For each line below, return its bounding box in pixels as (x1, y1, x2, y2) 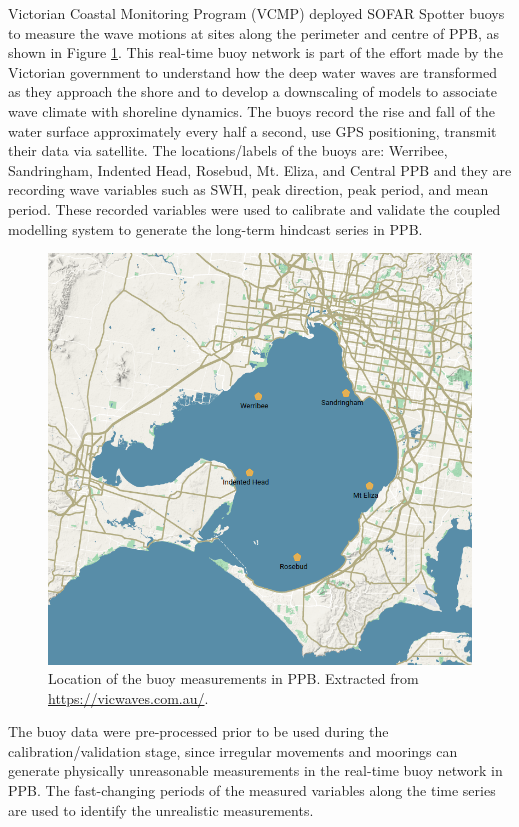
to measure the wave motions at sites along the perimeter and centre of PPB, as (8, 22, 500, 43)
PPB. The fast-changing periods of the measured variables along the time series (8, 780, 496, 801)
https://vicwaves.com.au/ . (48, 687, 209, 708)
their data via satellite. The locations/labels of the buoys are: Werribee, (8, 140, 448, 161)
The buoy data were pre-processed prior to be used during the (8, 721, 389, 742)
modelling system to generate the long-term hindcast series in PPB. (8, 218, 423, 239)
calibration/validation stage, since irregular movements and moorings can (8, 740, 458, 761)
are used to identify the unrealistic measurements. (8, 799, 314, 820)
